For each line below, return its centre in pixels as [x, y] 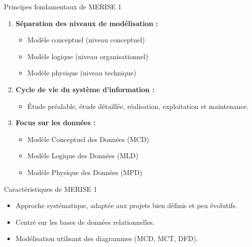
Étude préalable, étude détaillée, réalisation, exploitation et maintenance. [138, 106]
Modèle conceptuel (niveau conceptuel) [86, 40]
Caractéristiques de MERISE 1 [51, 189]
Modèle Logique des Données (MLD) [83, 156]
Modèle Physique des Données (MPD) [85, 172]
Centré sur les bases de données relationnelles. [85, 222]
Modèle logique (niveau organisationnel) [88, 56]
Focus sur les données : [55, 123]
